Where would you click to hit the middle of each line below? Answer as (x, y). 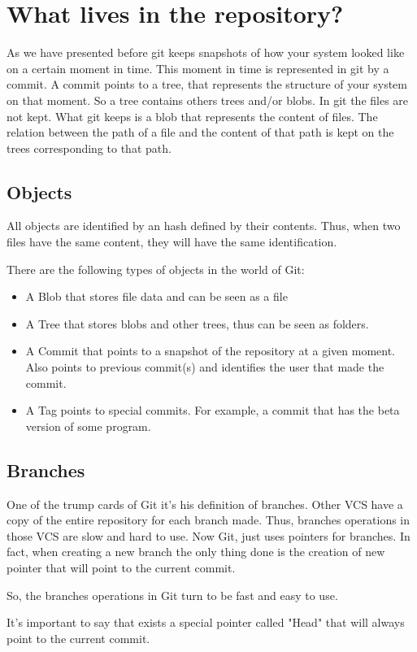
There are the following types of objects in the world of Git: (156, 269)
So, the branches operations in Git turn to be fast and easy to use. (172, 595)
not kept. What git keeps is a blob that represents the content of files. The (192, 116)
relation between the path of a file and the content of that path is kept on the (200, 132)
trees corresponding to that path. (89, 148)
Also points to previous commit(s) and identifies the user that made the (205, 367)
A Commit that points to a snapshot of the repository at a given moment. (210, 351)
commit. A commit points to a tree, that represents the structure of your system (207, 84)
